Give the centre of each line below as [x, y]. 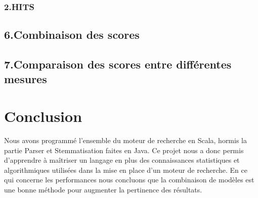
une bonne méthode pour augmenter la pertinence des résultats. [103, 189]
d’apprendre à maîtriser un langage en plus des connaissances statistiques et [122, 160]
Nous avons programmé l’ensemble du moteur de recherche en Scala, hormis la [125, 140]
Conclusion [43, 116]
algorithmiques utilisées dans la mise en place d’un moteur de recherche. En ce [126, 170]
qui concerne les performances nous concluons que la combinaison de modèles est [129, 180]
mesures [26, 79]
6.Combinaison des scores [72, 35]
